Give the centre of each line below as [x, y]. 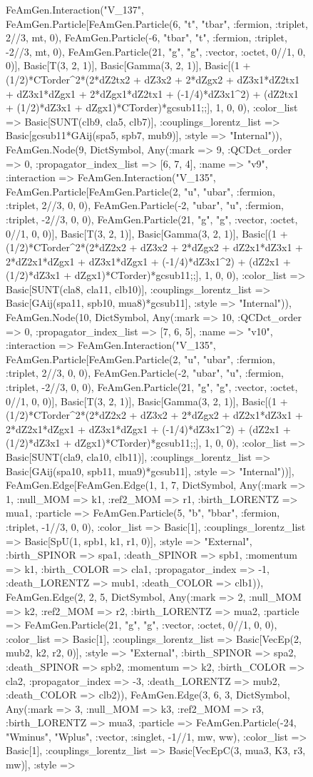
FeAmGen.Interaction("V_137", [75, 9]
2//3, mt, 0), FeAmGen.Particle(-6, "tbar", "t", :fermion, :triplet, [147, 37]
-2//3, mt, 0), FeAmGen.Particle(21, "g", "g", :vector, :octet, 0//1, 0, [156, 51]
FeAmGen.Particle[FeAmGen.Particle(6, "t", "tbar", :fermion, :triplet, [157, 23]
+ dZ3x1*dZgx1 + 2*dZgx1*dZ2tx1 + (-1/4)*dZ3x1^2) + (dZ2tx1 [152, 93]
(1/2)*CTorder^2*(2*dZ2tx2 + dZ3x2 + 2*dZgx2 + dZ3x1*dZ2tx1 [153, 79]
